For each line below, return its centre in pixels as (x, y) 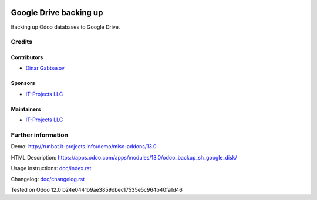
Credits (21, 42)
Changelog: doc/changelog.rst (48, 179)
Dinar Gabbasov (45, 68)
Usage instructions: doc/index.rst (51, 168)
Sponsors (23, 83)
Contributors (27, 57)
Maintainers (26, 109)
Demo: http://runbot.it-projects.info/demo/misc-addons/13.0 (84, 147)
